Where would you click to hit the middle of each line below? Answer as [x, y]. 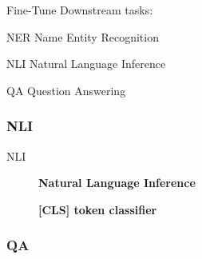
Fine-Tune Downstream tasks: [80, 10]
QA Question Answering [66, 90]
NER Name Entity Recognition [83, 36]
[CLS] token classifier [98, 209]
